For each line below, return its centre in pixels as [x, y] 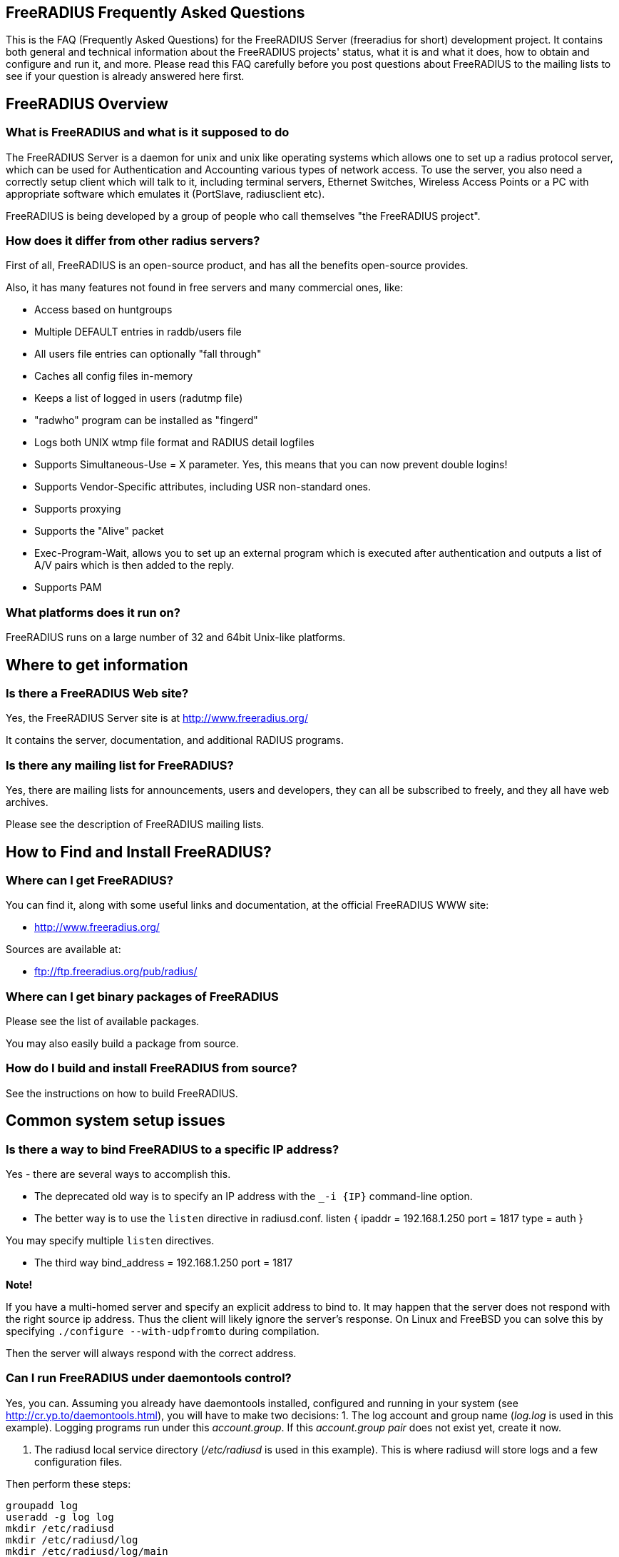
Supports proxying [78, 509]
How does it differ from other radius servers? [133, 241]
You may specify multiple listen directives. [110, 1241]
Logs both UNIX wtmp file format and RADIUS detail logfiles [174, 443]
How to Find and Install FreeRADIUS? [139, 852]
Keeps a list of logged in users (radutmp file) [139, 398]
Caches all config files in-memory [114, 376]
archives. [27, 802]
